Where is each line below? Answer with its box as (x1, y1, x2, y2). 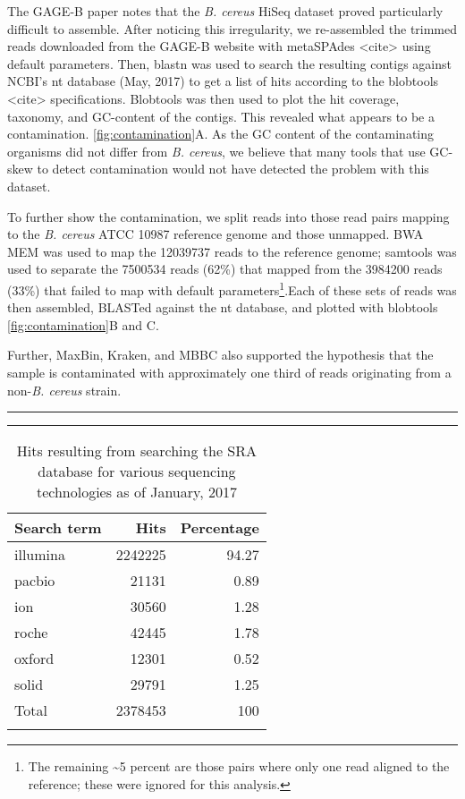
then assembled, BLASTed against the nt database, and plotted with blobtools (7, 298, 438, 317)
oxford (14, 648, 55, 669)
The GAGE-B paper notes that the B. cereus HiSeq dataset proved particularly (7, 2, 444, 20)
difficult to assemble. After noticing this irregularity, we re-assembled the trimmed (7, 19, 458, 38)
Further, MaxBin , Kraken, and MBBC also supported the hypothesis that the (7, 345, 434, 364)
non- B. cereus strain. (7, 380, 122, 399)
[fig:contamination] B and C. (7, 315, 159, 334)
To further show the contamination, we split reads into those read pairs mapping (7, 207, 450, 225)
